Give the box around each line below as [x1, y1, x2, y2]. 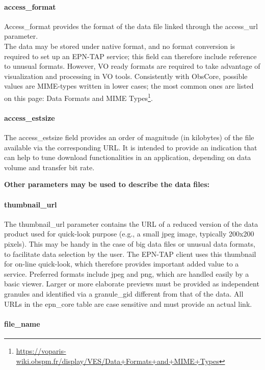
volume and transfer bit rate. [4, 162, 95, 172]
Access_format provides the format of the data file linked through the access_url [4, 20, 258, 31]
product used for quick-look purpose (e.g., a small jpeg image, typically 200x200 [4, 228, 254, 239]
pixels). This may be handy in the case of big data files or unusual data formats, [4, 238, 255, 249]
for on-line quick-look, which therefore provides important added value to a [4, 258, 239, 269]
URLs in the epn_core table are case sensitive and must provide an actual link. [4, 298, 252, 309]
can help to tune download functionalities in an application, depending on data [4, 152, 251, 163]
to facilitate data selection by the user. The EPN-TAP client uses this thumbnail [4, 248, 256, 259]
